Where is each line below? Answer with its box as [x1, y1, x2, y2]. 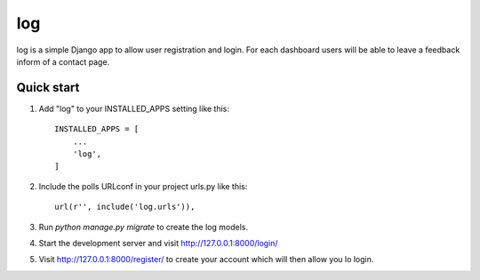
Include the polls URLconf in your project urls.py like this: [38, 180, 248, 191]
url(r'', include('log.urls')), [54, 202, 196, 212]
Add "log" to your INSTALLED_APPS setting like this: [38, 103, 230, 114]
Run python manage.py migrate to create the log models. [38, 221, 249, 232]
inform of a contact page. [16, 56, 110, 67]
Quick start [16, 80, 80, 95]
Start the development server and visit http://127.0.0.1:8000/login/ [38, 237, 279, 248]
